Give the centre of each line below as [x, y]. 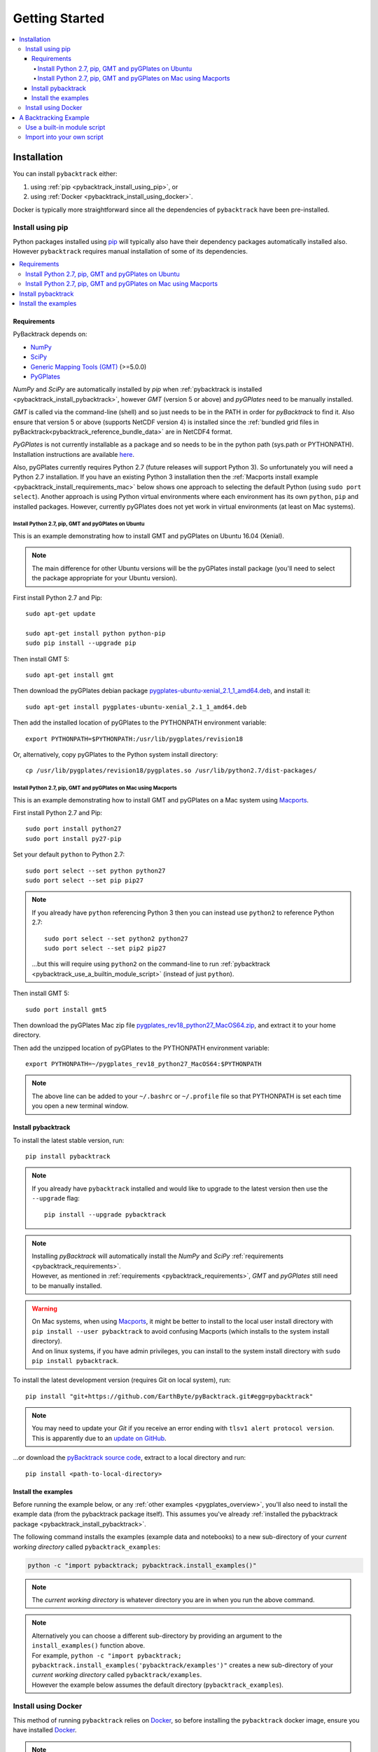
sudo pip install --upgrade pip [81, 643]
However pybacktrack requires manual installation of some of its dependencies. [130, 252]
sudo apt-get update [61, 614]
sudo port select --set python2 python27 [116, 938]
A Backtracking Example [55, 117]
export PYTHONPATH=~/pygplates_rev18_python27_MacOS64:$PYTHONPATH [143, 1064]
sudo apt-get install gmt [70, 675]
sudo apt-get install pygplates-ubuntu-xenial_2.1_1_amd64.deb [136, 707]
